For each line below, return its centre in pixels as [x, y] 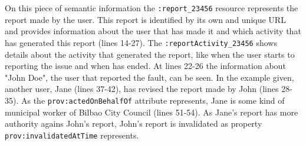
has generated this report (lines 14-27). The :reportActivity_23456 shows [141, 42]
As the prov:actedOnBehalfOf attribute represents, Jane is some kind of [153, 100]
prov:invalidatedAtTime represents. [72, 135]
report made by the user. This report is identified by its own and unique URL [145, 19]
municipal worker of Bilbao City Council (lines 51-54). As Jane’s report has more [152, 112]
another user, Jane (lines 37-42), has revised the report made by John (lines [142, 89]
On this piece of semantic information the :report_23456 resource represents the [152, 8]
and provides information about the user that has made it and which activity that [153, 31]
